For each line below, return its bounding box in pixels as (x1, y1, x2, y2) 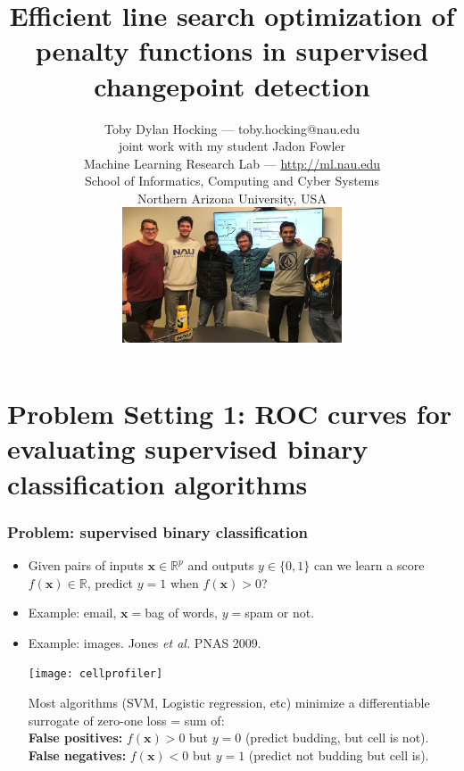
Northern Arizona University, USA (137, 188, 327, 207)
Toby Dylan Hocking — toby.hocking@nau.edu (104, 119, 360, 137)
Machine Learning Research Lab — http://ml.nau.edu (83, 153, 381, 172)
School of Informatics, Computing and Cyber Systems (84, 171, 380, 190)
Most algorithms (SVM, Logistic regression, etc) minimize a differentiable (28, 693, 430, 712)
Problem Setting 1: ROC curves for (7, 395, 452, 432)
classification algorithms (7, 465, 308, 502)
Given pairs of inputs (28, 556, 144, 575)
